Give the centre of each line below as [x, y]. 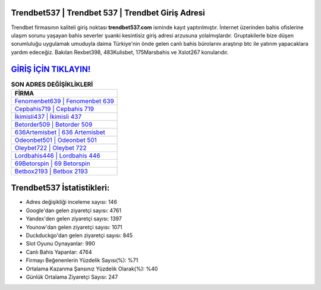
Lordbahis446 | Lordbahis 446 [57, 156]
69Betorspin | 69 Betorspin [52, 163]
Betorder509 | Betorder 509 [53, 124]
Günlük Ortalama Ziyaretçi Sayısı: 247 [72, 277]
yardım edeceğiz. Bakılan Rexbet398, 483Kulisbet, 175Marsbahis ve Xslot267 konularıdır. [120, 52]
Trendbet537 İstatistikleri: [60, 188]
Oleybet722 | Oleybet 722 [51, 147]
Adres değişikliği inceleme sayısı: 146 [71, 202]
